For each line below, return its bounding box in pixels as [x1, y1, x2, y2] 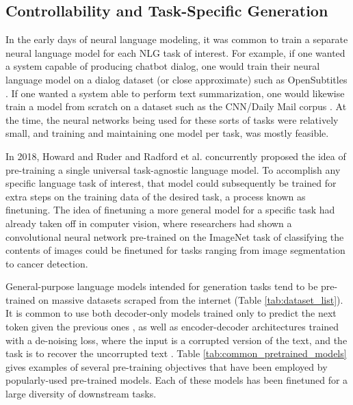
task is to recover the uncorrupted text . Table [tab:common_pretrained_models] [5, 346, 347, 361]
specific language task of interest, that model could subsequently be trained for [5, 176, 337, 190]
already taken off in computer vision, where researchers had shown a [5, 215, 292, 230]
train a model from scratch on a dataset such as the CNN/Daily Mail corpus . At [5, 99, 347, 114]
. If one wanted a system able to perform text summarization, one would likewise [5, 86, 345, 100]
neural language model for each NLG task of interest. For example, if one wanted [5, 45, 345, 60]
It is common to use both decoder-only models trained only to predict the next [5, 306, 337, 320]
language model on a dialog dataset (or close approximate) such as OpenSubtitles [5, 72, 348, 86]
